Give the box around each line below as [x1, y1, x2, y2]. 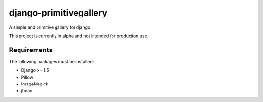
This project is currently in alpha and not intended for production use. [9, 33, 149, 39]
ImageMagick [21, 81, 49, 87]
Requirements [9, 46, 53, 54]
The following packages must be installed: [9, 58, 94, 64]
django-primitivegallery [9, 7, 108, 18]
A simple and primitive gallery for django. [9, 24, 92, 30]
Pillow [21, 74, 34, 80]
